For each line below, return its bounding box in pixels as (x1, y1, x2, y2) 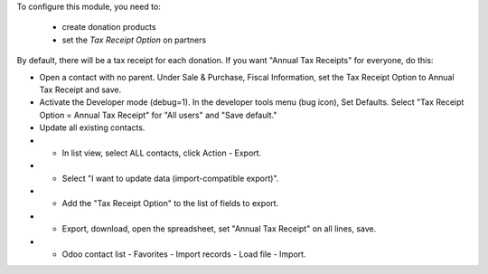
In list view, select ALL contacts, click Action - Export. (61, 147, 262, 158)
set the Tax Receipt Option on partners (61, 34, 207, 45)
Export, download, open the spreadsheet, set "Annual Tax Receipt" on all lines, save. (61, 223, 377, 234)
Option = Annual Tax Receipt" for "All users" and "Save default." (39, 109, 277, 120)
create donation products (61, 22, 157, 33)
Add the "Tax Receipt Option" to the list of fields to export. (61, 198, 279, 209)
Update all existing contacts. (39, 122, 145, 133)
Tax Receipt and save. (39, 84, 122, 95)
